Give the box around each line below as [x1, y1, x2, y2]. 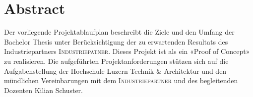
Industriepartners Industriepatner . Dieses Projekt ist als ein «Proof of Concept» [4, 46, 250, 56]
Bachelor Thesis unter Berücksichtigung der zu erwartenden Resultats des [4, 36, 228, 47]
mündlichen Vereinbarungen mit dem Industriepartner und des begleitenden [4, 75, 238, 86]
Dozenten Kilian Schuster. [4, 85, 83, 95]
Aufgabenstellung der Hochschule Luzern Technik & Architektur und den [4, 65, 227, 76]
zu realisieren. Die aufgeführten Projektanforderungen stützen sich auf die [4, 55, 229, 66]
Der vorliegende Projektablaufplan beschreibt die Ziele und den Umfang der [4, 27, 235, 37]
